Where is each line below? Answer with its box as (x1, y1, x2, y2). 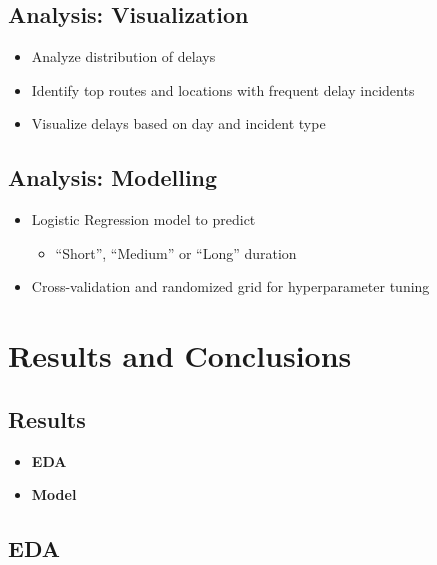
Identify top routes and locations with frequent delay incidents (31, 79, 415, 100)
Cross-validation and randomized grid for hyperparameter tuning (31, 276, 430, 297)
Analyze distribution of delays (31, 46, 216, 67)
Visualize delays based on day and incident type (31, 113, 326, 134)
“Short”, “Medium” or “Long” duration (55, 242, 297, 263)
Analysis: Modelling (8, 162, 218, 193)
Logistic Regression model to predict (31, 209, 256, 230)
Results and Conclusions (8, 335, 352, 376)
